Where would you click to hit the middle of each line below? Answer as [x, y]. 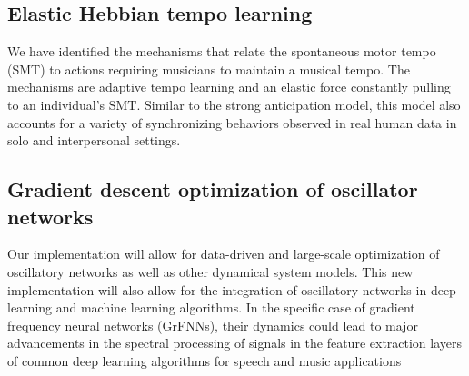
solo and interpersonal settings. [94, 140]
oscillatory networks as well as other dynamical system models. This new [210, 271]
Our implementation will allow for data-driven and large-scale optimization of [224, 254]
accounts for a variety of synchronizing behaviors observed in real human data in [232, 122]
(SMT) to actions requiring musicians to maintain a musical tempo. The [209, 69]
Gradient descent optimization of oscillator [213, 189]
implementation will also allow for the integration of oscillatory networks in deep [232, 289]
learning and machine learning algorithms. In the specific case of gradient [211, 307]
